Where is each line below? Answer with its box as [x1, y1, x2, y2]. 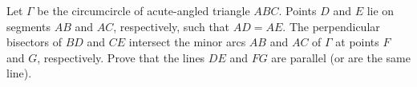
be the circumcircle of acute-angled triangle [37, 2, 250, 18]
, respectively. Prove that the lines [37, 49, 205, 65]
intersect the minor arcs [128, 34, 246, 50]
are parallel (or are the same [271, 49, 411, 65]
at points [335, 34, 379, 50]
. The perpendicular [282, 18, 380, 34]
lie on [366, 2, 395, 18]
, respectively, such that [113, 18, 230, 34]
